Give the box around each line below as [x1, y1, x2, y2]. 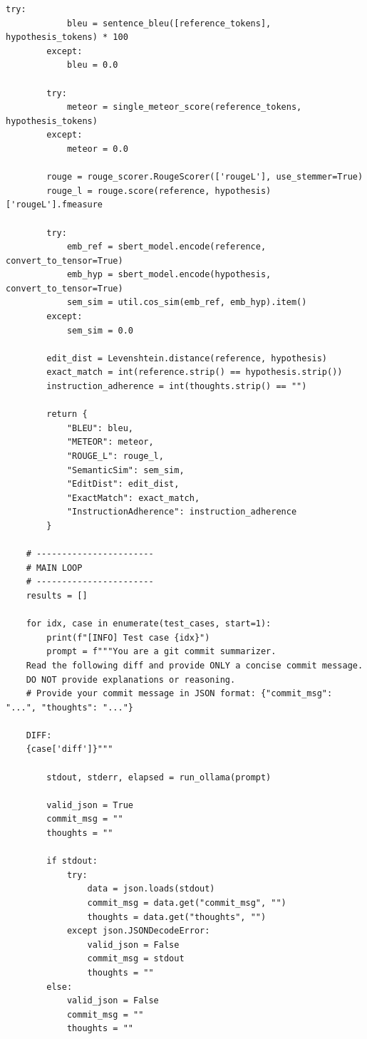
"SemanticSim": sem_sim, [66, 465, 185, 475]
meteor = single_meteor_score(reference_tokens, [66, 102, 302, 113]
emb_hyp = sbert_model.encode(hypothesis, [66, 269, 272, 280]
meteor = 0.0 [66, 143, 128, 154]
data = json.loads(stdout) [87, 884, 215, 894]
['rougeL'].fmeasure [6, 200, 103, 210]
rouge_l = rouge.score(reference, [46, 185, 210, 196]
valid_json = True [46, 800, 133, 810]
